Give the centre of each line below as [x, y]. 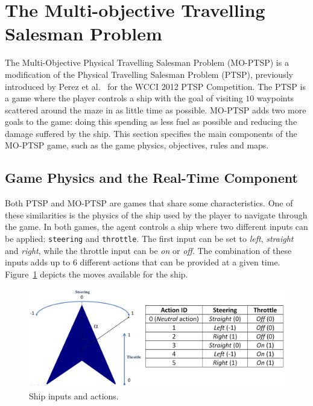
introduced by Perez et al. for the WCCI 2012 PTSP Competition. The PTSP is [155, 86]
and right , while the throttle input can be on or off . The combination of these [148, 250]
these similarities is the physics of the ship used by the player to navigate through [156, 214]
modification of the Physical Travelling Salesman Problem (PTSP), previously [149, 74]
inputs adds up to [38, 262]
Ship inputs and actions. [74, 396]
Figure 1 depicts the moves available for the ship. [96, 274]
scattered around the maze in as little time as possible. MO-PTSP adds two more [156, 109]
